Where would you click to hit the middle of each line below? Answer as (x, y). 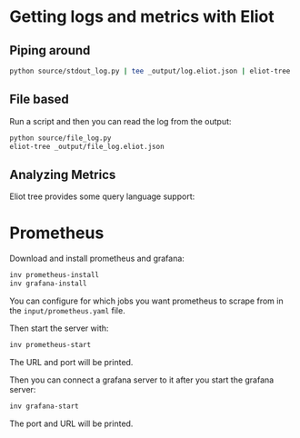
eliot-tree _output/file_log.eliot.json (87, 146)
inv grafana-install (49, 284)
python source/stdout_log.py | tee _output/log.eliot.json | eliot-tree (150, 71)
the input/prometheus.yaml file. (67, 310)
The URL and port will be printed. (71, 362)
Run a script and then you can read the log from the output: (120, 121)
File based (40, 100)
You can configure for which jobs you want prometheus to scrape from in (146, 301)
